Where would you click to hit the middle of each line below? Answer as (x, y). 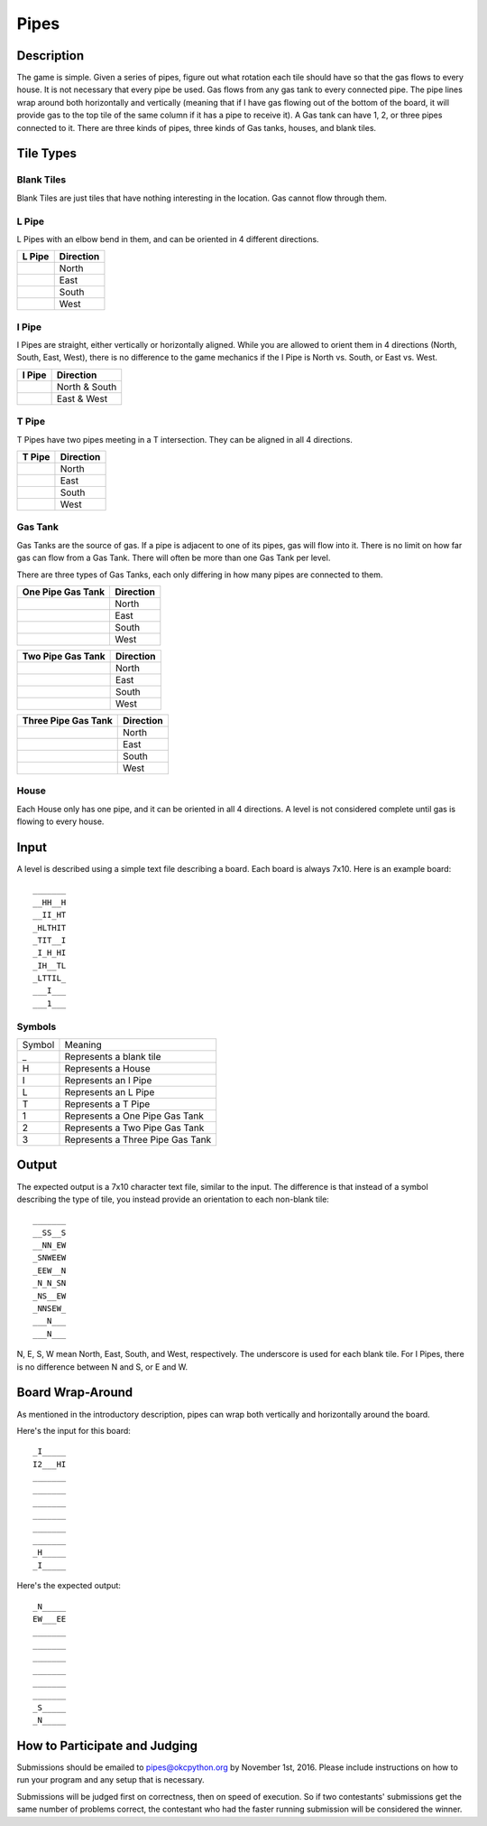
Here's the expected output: (69, 1586)
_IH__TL (50, 965)
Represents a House (107, 1068)
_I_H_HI (50, 953)
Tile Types (46, 154)
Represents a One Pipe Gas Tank (134, 1116)
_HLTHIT (50, 927)
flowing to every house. (60, 821)
